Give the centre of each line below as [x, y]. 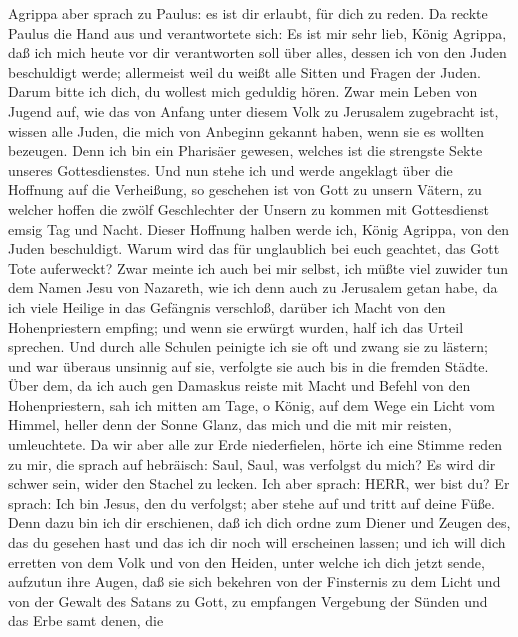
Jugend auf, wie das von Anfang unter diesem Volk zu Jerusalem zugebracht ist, [253, 110]
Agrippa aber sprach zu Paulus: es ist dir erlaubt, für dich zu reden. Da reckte [248, 13]
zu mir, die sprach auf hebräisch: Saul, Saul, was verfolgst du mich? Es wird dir [252, 463]
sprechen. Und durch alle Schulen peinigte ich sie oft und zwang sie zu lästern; [248, 346]
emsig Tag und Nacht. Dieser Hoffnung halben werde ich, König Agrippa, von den [258, 228]
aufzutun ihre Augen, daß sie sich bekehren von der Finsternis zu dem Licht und [254, 581]
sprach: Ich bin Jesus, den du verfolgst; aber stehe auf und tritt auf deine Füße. [251, 502]
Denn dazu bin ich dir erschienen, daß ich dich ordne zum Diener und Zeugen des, [259, 522]
